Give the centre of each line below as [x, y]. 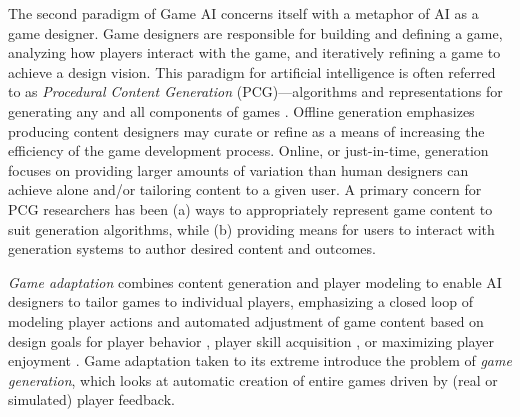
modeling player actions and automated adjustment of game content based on [246, 320]
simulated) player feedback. [91, 399]
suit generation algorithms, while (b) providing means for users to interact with [251, 228]
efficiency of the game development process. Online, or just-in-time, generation [248, 150]
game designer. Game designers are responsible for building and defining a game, [255, 32]
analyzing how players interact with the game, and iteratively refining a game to [254, 52]
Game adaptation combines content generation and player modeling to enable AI [255, 281]
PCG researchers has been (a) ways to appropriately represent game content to [250, 208]
